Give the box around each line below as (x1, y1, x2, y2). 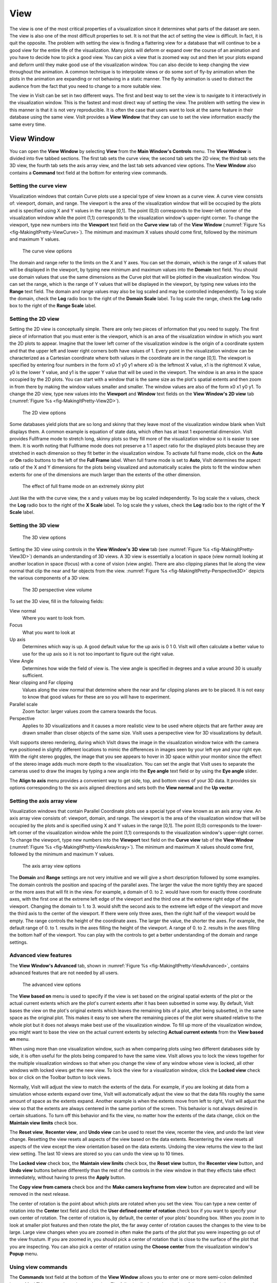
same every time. (9, 121, 46, 127)
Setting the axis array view (9, 797, 77, 804)
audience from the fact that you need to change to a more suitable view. (9, 83, 162, 89)
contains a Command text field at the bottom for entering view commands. (9, 169, 168, 176)
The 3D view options (22, 534, 66, 541)
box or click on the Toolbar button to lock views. (9, 1074, 111, 1080)
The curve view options (22, 248, 72, 254)
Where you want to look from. (22, 615, 86, 621)
